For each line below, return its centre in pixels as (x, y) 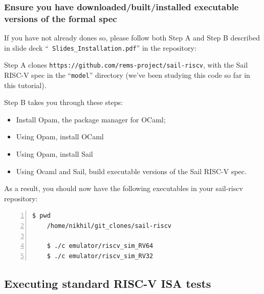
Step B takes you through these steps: (63, 102)
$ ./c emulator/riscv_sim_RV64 (100, 246)
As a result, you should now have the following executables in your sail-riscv (124, 188)
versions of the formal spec (61, 18)
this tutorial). (25, 85)
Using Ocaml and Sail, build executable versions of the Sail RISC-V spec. (131, 171)
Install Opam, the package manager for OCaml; (91, 119)
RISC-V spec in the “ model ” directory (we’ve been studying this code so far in (127, 75)
